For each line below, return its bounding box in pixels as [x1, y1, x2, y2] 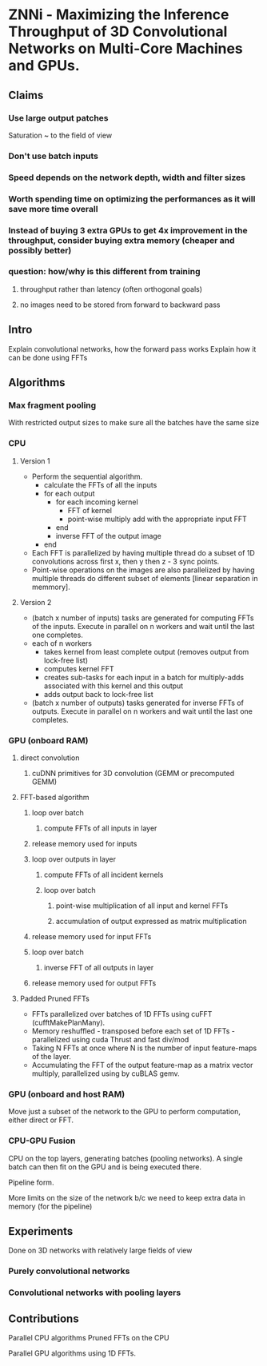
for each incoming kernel [55, 497, 138, 507]
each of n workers [31, 638, 92, 648]
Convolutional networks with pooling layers [8, 1287, 181, 1298]
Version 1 [19, 456, 50, 465]
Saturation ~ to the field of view [8, 130, 113, 140]
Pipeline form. [8, 1177, 54, 1187]
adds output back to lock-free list [43, 689, 153, 699]
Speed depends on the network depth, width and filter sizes [8, 172, 246, 183]
